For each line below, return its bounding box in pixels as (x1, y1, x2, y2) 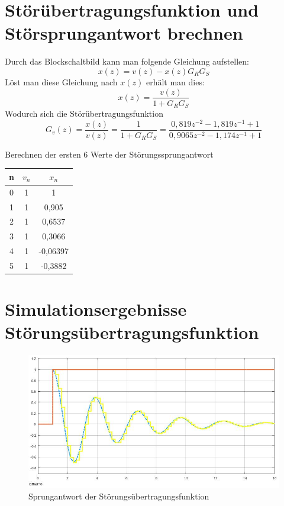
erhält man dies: (146, 75, 205, 88)
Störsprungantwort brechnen (5, 21, 243, 45)
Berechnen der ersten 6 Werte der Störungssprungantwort (5, 148, 214, 160)
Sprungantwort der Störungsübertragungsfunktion (28, 489, 209, 502)
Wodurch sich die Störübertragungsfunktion (5, 107, 163, 120)
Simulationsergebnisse (5, 297, 187, 321)
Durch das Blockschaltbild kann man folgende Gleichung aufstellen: (5, 55, 250, 68)
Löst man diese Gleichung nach (5, 75, 118, 88)
